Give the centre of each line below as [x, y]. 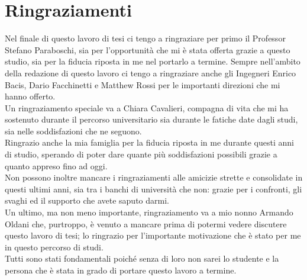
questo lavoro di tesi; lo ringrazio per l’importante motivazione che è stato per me [153, 235]
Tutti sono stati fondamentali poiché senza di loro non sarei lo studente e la [142, 258]
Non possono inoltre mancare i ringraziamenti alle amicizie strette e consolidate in [154, 177]
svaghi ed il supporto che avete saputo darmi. [87, 200]
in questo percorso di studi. [54, 247]
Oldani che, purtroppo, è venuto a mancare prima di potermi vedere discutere [146, 223]
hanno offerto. [30, 96]
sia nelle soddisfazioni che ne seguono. [73, 131]
